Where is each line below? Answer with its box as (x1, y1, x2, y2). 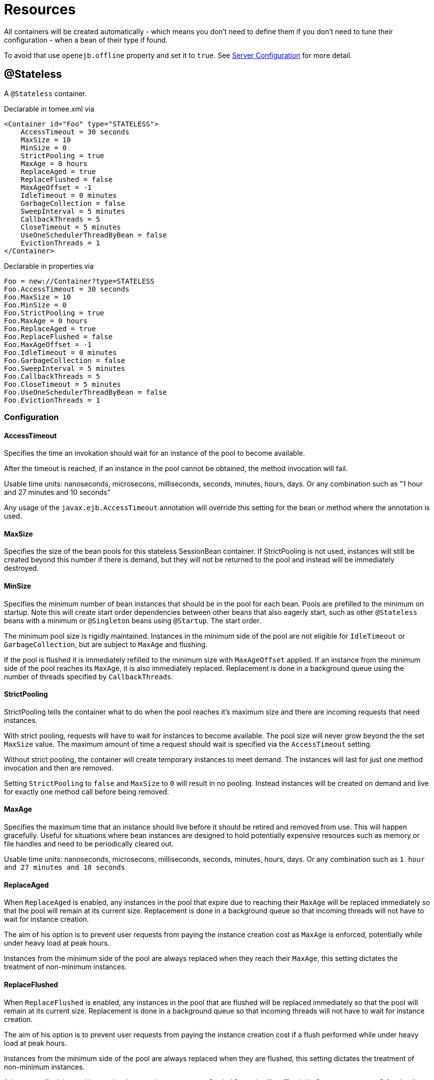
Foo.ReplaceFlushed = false (4, 332, 113, 341)
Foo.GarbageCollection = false (4, 356, 125, 364)
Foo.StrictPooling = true (4, 308, 105, 317)
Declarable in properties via (4, 261, 94, 270)
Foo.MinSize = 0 (4, 300, 67, 309)
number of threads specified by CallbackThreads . (4, 672, 173, 681)
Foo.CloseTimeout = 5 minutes (4, 380, 121, 388)
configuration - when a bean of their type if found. (4, 35, 168, 44)
